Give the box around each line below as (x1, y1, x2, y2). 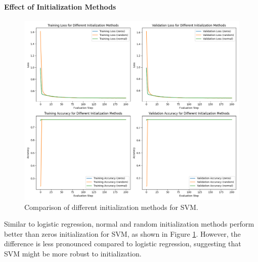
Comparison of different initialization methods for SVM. (24, 201, 198, 212)
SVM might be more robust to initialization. (4, 248, 142, 258)
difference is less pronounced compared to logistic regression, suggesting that (4, 238, 241, 249)
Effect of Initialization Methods (4, 1, 116, 12)
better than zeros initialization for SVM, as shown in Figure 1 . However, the (4, 228, 241, 239)
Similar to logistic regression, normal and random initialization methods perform (4, 219, 254, 229)
